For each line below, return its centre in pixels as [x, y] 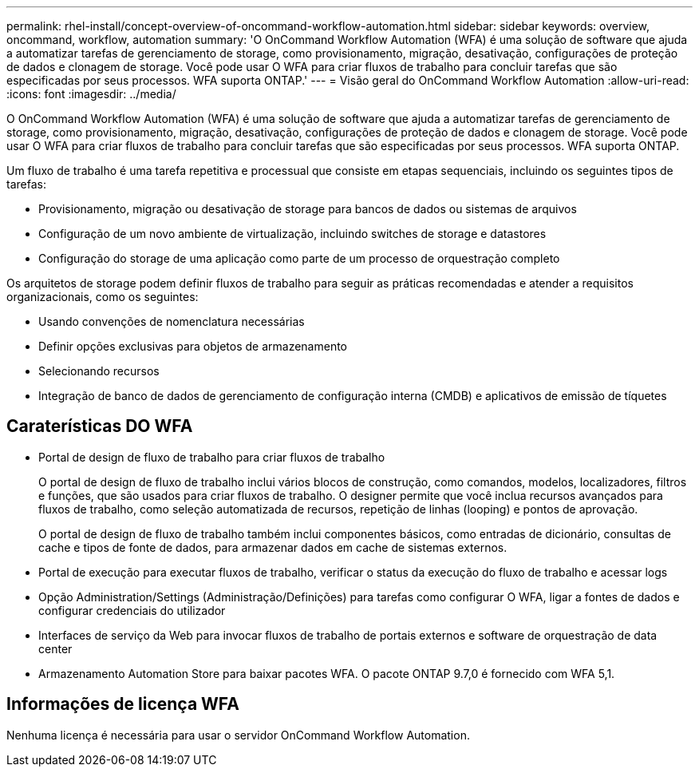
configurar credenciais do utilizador [132, 610]
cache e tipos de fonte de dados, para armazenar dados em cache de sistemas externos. [273, 547]
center [55, 648]
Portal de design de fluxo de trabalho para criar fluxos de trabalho [212, 457]
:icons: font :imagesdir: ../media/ [91, 94]
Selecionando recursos [99, 371]
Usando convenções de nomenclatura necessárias [172, 321]
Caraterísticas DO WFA [100, 426]
